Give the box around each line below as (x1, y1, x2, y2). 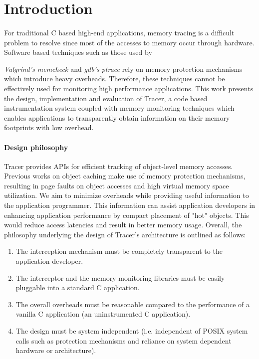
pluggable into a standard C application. (15, 282, 140, 293)
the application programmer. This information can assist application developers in (4, 200, 256, 210)
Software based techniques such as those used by (4, 47, 152, 57)
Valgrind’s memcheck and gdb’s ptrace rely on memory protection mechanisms (4, 63, 243, 74)
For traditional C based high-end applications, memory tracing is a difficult (4, 27, 235, 37)
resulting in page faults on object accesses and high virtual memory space (4, 180, 229, 190)
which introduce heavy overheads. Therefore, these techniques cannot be (4, 73, 225, 84)
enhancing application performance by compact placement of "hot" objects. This (4, 209, 249, 220)
